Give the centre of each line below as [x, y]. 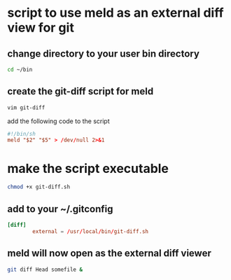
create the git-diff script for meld [80, 91]
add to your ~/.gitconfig [60, 209]
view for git [41, 28]
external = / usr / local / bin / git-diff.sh [91, 231]
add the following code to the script [58, 121]
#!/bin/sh [22, 134]
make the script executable [88, 168]
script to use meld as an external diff [115, 13]
